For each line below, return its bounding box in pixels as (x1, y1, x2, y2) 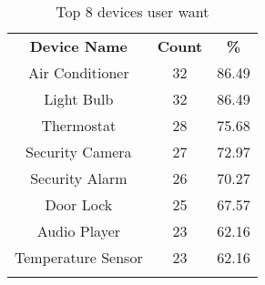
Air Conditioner (27, 62, 129, 83)
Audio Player (36, 220, 121, 241)
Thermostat (41, 115, 117, 136)
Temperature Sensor (15, 247, 143, 268)
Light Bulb (44, 88, 114, 109)
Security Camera (25, 141, 132, 162)
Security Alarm (30, 168, 127, 188)
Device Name (29, 36, 127, 56)
